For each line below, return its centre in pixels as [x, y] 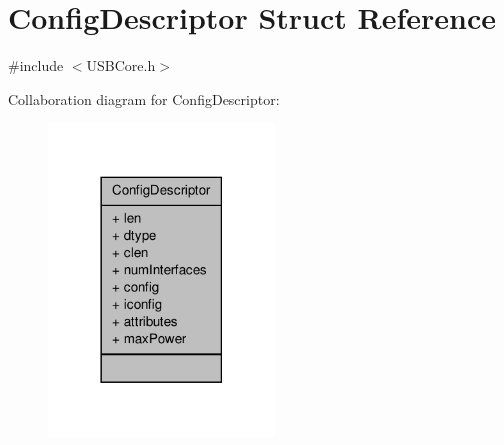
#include [36, 65]
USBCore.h [121, 65]
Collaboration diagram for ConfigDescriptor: [144, 98]
